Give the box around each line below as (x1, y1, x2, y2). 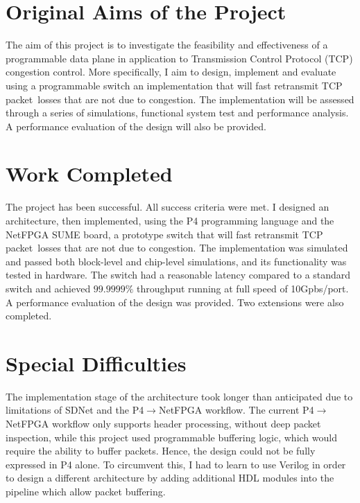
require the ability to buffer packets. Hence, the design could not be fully (6, 443, 316, 458)
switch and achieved (6, 281, 91, 295)
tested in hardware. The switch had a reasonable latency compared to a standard (6, 267, 351, 282)
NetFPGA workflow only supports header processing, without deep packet (6, 416, 321, 431)
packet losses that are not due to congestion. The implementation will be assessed (6, 91, 354, 106)
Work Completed (6, 159, 173, 188)
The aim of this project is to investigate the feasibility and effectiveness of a (6, 37, 328, 52)
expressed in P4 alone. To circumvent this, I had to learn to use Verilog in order (6, 457, 346, 471)
